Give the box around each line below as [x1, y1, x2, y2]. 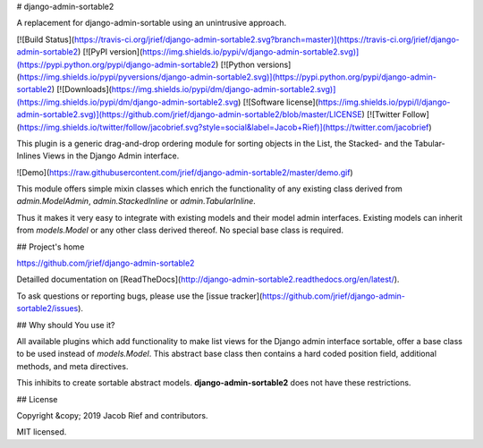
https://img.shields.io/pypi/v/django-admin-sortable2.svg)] [141, 46, 360, 57]
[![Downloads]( [56, 84, 112, 95]
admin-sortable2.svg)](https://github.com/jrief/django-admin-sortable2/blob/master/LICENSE [16, 109, 362, 120]
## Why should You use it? [16, 319, 115, 330]
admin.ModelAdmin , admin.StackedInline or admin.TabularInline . [16, 196, 257, 207]
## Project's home [16, 241, 85, 252]
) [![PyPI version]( [77, 46, 143, 57]
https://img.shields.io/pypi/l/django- [318, 97, 451, 107]
